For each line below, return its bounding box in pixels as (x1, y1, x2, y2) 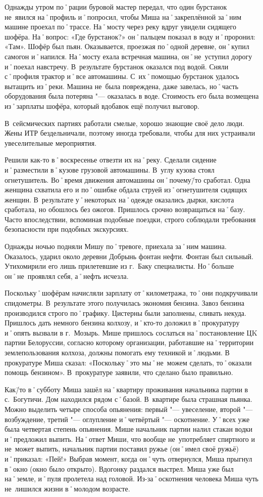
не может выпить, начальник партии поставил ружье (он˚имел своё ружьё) (5, 443, 239, 454)
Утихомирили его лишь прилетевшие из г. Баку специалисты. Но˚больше (5, 261, 234, 271)
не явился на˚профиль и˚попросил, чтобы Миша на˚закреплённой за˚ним (5, 11, 242, 22)
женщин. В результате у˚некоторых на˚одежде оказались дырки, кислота (5, 194, 234, 204)
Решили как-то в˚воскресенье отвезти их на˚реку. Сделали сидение (5, 154, 217, 165)
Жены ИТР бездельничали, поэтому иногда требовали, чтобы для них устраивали (5, 128, 255, 138)
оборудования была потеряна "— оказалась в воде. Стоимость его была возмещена (5, 91, 259, 101)
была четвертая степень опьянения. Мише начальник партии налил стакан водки (5, 424, 253, 434)
